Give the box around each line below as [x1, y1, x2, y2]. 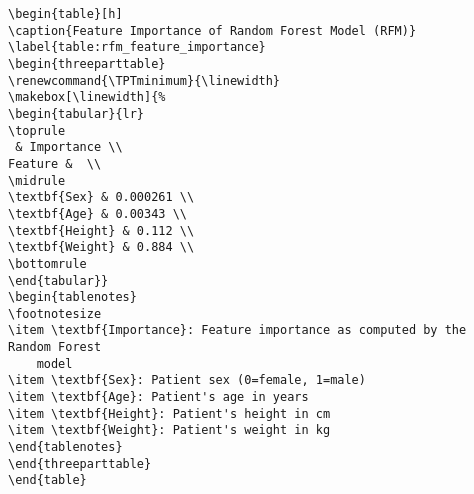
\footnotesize [8, 306, 102, 321]
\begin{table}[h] [8, 7, 123, 21]
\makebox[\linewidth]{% [8, 90, 166, 105]
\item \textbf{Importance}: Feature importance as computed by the [8, 323, 467, 338]
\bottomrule [8, 256, 87, 271]
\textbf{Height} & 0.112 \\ [8, 223, 195, 238]
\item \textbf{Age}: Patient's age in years [8, 390, 309, 405]
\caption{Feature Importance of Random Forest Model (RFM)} [8, 23, 417, 38]
